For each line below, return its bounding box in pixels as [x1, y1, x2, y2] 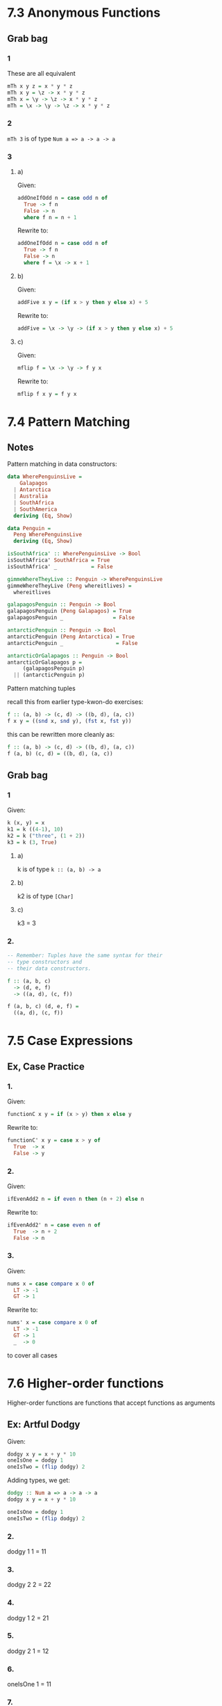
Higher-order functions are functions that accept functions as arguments [7, 1398, 216, 1407]
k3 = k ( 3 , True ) [7, 839, 58, 846]
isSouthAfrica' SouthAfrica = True [7, 557, 110, 564]
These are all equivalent [7, 69, 76, 77]
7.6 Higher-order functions [7, 1376, 164, 1391]
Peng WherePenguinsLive [13, 531, 82, 539]
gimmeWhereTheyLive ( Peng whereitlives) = [7, 582, 132, 589]
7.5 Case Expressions [7, 1033, 133, 1049]
